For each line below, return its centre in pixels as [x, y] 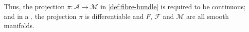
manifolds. [19, 25]
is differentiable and [114, 16]
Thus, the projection [34, 6]
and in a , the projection [40, 16]
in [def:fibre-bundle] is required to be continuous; [173, 6]
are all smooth [207, 16]
